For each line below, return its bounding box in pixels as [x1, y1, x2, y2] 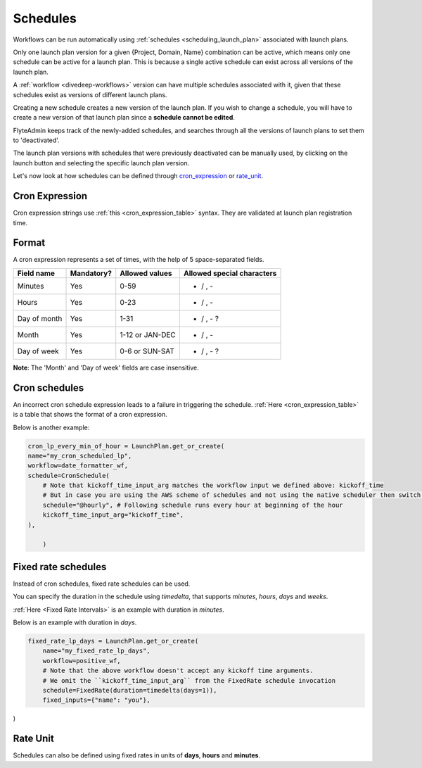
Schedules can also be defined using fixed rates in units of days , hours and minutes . [13, 751, 260, 760]
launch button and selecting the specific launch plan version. [13, 158, 190, 167]
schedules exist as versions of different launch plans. [13, 90, 167, 99]
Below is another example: [13, 423, 90, 432]
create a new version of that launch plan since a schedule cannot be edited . [13, 113, 236, 122]
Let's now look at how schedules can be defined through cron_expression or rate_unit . [13, 172, 264, 180]
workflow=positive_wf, [42, 657, 121, 665]
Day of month [17, 313, 63, 323]
